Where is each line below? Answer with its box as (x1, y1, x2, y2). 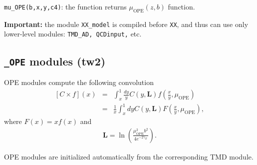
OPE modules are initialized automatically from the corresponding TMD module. (4, 151, 254, 161)
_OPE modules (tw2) (4, 53, 106, 68)
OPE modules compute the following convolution (4, 76, 154, 87)
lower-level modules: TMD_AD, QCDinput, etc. (4, 28, 142, 39)
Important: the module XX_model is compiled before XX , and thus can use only (4, 18, 249, 29)
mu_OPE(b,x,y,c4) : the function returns (4, 1, 127, 11)
